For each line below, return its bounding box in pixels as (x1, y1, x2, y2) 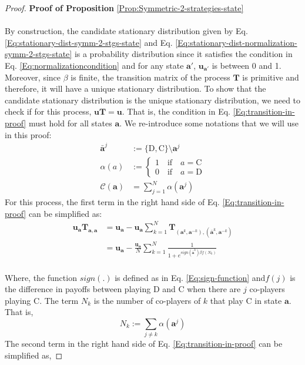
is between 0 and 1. (212, 59, 281, 71)
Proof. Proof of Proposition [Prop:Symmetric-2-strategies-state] (5, 2, 244, 14)
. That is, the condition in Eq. (122, 105, 230, 118)
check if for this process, (5, 105, 92, 118)
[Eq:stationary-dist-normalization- (175, 36, 297, 48)
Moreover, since (5, 71, 61, 83)
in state (254, 294, 282, 306)
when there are (187, 283, 241, 295)
